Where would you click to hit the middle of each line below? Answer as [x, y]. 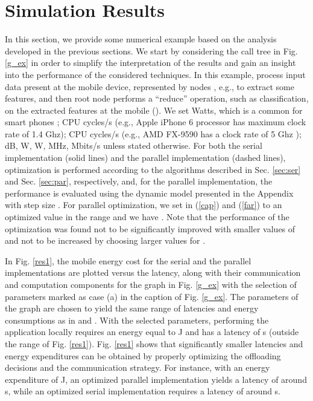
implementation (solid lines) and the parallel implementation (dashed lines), [145, 158]
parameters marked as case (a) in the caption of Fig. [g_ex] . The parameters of [152, 296]
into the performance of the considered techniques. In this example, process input [155, 74]
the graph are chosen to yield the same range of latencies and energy [132, 308]
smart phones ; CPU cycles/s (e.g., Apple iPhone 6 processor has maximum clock [156, 122]
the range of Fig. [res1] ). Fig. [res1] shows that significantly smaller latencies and [154, 343]
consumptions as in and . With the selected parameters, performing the [137, 320]
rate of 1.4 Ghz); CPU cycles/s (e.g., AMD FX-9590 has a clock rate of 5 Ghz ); [153, 133]
